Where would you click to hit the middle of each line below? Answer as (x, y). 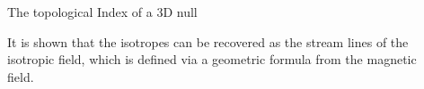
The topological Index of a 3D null (102, 12)
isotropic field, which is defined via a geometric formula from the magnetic (212, 59)
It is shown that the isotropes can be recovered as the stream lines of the (208, 41)
